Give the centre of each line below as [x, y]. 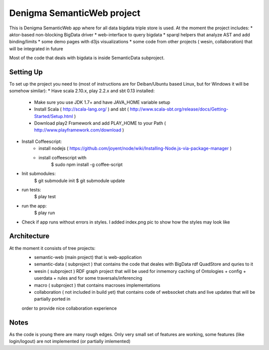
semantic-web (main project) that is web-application [88, 257]
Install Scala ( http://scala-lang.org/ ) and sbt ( [81, 109]
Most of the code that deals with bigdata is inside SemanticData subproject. [87, 58]
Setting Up [26, 72]
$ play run [45, 213]
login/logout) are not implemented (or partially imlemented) [70, 341]
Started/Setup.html [54, 116]
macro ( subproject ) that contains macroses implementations [97, 285]
